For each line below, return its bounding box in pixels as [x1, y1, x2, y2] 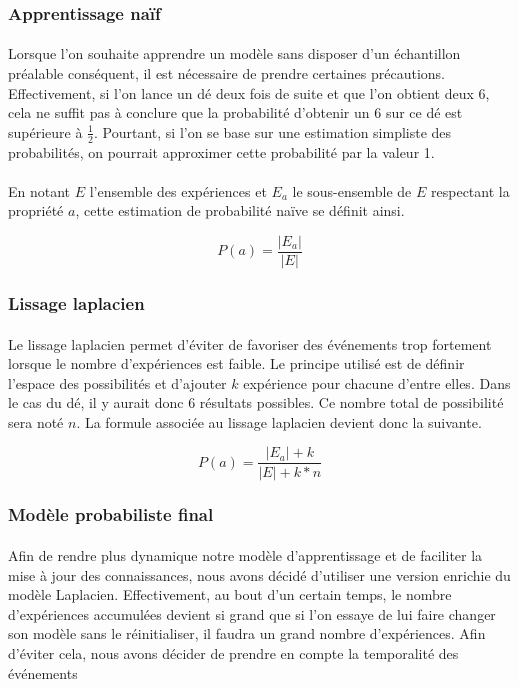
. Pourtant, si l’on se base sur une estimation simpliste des [94, 121, 452, 142]
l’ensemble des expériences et [89, 180, 267, 201]
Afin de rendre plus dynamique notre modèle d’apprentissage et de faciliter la [8, 544, 483, 565]
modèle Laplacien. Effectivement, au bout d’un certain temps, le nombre [8, 584, 452, 605]
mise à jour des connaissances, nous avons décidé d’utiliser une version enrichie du [8, 564, 511, 585]
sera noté [8, 411, 64, 432]
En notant [8, 180, 71, 201]
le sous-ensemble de [292, 180, 412, 201]
